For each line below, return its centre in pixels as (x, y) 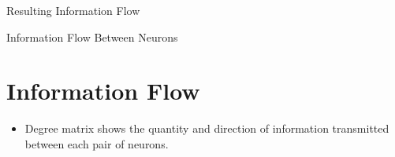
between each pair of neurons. (97, 143)
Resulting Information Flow (73, 10)
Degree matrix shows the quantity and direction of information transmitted (207, 128)
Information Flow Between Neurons (92, 37)
